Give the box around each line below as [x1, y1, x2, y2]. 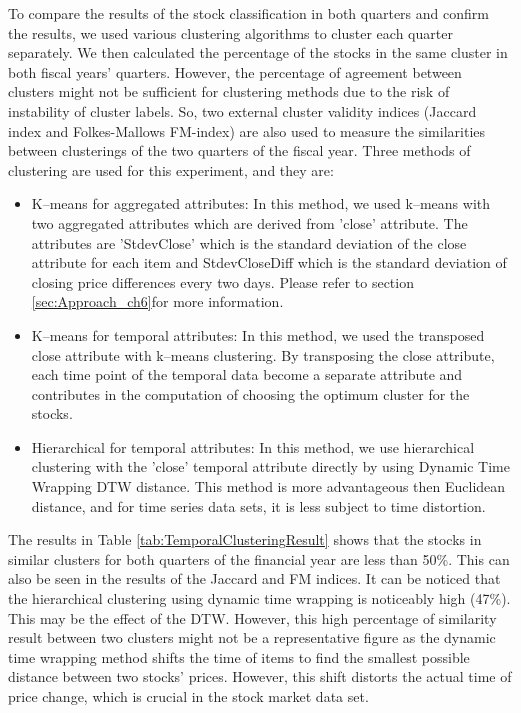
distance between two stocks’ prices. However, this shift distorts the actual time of [8, 666, 512, 687]
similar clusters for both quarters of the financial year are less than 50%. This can [8, 548, 510, 569]
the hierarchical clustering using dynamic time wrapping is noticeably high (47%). [8, 588, 511, 609]
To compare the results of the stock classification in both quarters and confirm [8, 3, 489, 23]
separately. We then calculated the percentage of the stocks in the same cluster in [8, 42, 508, 63]
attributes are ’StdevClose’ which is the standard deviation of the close [31, 232, 467, 253]
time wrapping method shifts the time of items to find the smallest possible [8, 646, 470, 667]
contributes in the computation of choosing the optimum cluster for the [31, 383, 470, 404]
